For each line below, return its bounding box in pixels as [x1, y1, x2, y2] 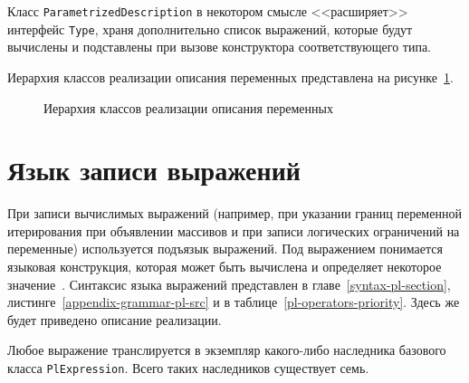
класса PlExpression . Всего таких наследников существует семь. [7, 358, 369, 377]
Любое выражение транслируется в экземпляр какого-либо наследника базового [7, 340, 446, 359]
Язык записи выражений [7, 151, 301, 188]
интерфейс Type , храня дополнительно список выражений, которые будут [7, 19, 413, 38]
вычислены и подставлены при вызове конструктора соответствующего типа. [7, 37, 431, 56]
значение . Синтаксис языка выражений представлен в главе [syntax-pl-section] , [7, 274, 451, 293]
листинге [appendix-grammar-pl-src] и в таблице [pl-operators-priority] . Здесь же [7, 292, 460, 311]
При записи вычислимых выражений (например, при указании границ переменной [7, 204, 462, 223]
